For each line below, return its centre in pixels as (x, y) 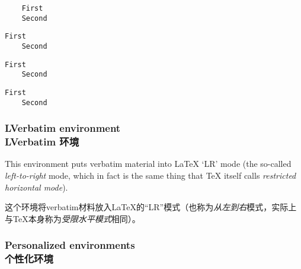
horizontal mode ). (36, 187)
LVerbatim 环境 (42, 142)
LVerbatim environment (63, 128)
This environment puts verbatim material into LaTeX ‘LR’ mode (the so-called (148, 164)
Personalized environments (70, 245)
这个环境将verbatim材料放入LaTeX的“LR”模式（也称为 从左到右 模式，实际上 (151, 207)
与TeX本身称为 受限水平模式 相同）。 (73, 218)
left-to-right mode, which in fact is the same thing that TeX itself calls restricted (150, 175)
